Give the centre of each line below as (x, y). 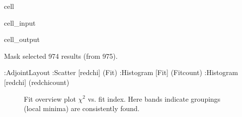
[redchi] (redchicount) (37, 82)
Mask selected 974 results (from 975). (61, 56)
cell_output (22, 39)
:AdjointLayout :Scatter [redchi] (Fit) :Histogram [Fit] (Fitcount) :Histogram (121, 72)
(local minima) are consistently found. (82, 108)
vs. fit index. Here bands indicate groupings (154, 98)
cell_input (20, 22)
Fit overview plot (50, 98)
